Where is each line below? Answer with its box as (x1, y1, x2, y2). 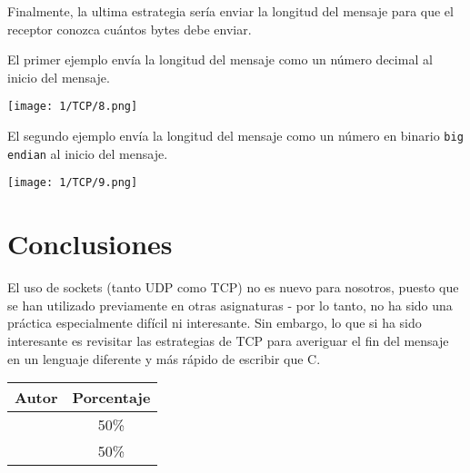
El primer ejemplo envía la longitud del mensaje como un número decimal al (7, 50, 433, 69)
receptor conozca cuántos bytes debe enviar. (7, 19, 252, 38)
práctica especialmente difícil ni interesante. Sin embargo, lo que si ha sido (7, 313, 422, 332)
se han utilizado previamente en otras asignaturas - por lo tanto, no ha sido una (7, 295, 453, 314)
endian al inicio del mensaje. (7, 143, 168, 163)
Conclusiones (7, 225, 173, 262)
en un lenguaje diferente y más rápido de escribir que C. (7, 349, 321, 368)
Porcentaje (72, 387, 151, 409)
